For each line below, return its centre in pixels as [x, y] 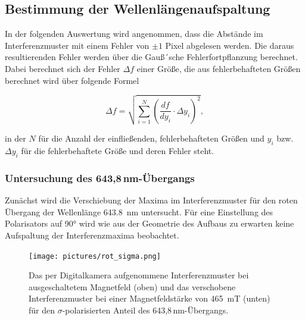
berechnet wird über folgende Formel [72, 80]
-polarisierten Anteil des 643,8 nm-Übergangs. [145, 310]
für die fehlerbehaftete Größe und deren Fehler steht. [118, 151]
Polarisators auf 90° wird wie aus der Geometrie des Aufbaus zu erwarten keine [150, 223]
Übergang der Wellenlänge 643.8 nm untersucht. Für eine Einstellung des [139, 211]
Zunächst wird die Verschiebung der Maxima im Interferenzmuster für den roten [151, 200]
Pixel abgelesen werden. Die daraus [230, 45]
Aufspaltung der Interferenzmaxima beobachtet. [92, 235]
